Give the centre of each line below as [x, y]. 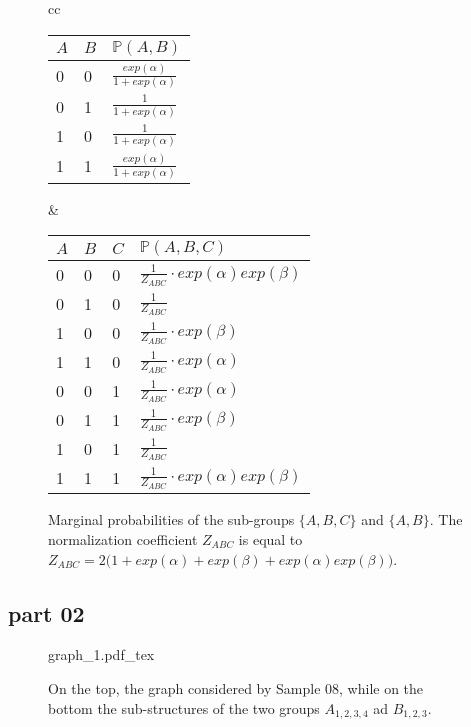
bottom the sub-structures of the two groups [184, 707]
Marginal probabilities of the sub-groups [171, 519]
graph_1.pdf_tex [101, 654]
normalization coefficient [123, 539]
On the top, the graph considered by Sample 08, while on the [236, 687]
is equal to [270, 539]
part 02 [46, 612]
